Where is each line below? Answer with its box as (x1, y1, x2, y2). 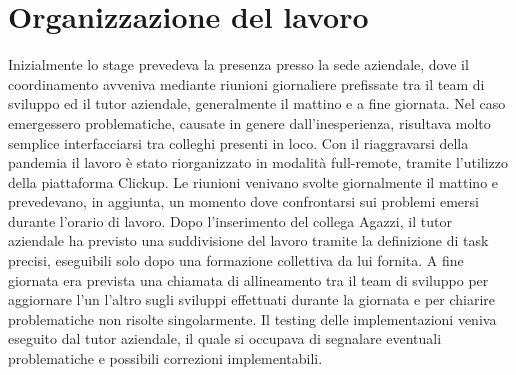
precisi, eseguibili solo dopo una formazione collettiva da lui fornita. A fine (8, 250, 464, 271)
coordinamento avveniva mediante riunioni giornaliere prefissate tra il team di (8, 73, 485, 94)
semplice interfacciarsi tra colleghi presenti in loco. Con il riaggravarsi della (8, 132, 469, 153)
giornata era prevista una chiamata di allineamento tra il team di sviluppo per (8, 269, 489, 290)
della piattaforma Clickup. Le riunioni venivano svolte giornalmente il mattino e (8, 171, 499, 192)
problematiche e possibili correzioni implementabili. (8, 348, 323, 369)
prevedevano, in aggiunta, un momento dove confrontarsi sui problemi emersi (8, 191, 479, 212)
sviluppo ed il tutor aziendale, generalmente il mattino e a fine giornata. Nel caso (8, 93, 506, 114)
